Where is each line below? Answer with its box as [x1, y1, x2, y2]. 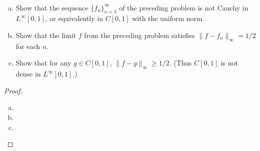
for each [15, 40, 40, 51]
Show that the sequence [15, 2, 88, 12]
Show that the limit [15, 29, 76, 40]
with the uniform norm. [132, 13, 204, 23]
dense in [15, 68, 41, 79]
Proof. [4, 85, 22, 95]
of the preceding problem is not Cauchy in [119, 2, 248, 12]
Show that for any [15, 57, 71, 68]
